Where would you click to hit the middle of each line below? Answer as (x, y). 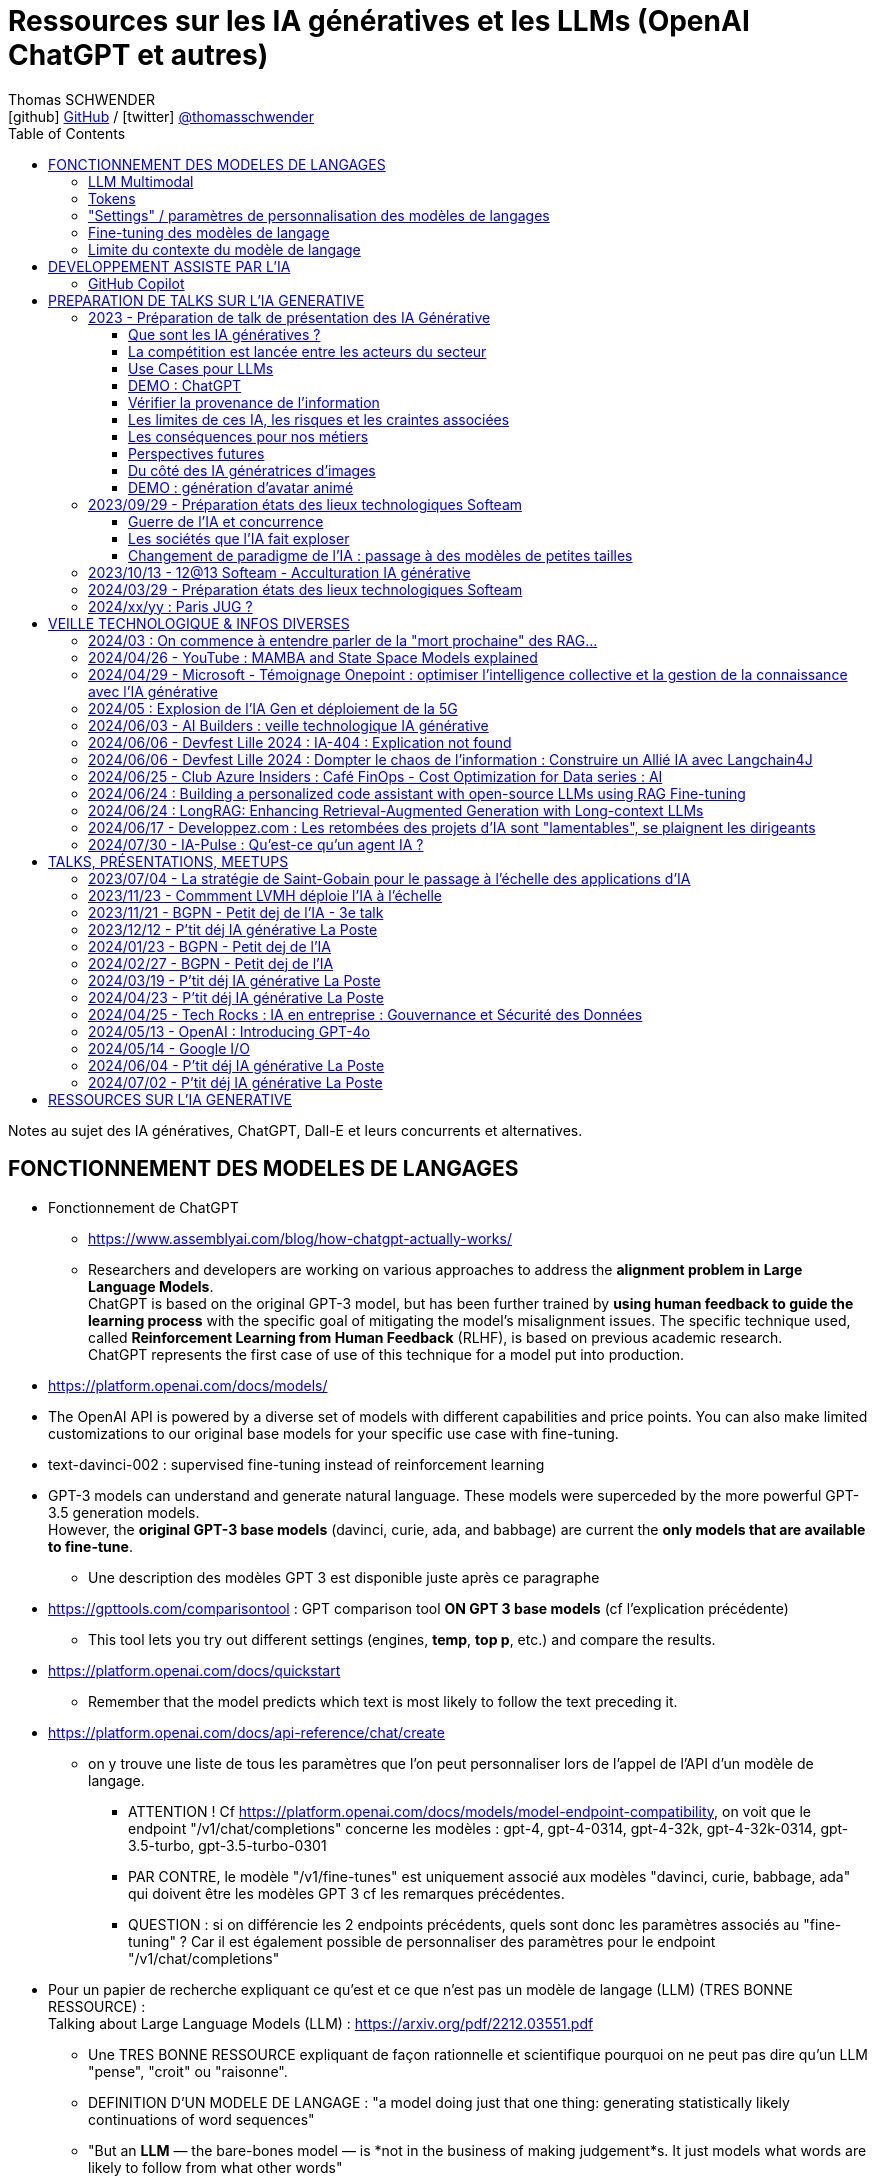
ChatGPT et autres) (138, 55)
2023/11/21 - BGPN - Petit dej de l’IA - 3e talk (236, 912)
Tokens (112, 198)
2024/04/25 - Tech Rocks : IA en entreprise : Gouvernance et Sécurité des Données (365, 1014)
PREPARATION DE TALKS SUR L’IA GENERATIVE (206, 300)
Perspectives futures (196, 453)
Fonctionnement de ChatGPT (143, 1207)
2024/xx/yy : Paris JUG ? (170, 606)
